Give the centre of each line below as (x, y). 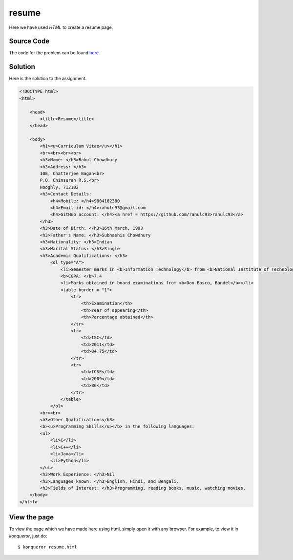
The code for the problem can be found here (54, 53)
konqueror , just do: (28, 536)
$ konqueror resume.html (47, 547)
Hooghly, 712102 (59, 187)
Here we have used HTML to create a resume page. (61, 27)
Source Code (29, 41)
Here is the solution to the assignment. (48, 79)
